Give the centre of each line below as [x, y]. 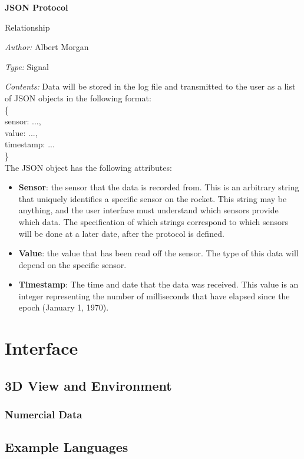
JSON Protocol [37, 7]
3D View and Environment [88, 385]
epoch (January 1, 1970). [64, 307]
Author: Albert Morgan [47, 47]
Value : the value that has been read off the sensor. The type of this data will [158, 253]
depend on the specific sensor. [72, 264]
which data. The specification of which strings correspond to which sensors [153, 221]
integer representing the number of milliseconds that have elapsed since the [154, 295]
